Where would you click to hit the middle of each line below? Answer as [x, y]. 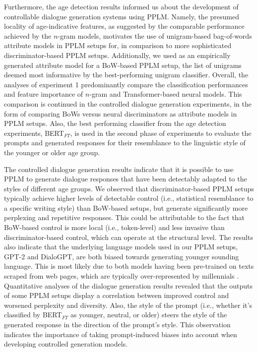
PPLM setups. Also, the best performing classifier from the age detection [115, 123]
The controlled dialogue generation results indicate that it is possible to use [119, 169]
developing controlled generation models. [66, 344]
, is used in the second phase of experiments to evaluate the [161, 133]
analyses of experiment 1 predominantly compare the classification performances [126, 84]
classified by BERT [33, 315]
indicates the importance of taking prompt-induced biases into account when [121, 334]
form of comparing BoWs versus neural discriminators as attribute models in [121, 113]
